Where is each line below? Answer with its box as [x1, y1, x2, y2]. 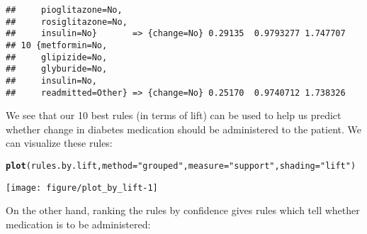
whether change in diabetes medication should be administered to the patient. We [6, 121, 361, 136]
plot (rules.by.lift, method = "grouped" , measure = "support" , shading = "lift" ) [6, 161, 356, 172]
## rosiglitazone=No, [6, 16, 128, 27]
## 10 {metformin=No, [6, 40, 108, 50]
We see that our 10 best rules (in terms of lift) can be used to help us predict [6, 108, 341, 123]
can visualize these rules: [6, 135, 113, 150]
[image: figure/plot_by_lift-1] [6, 182, 158, 193]
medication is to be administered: [6, 216, 151, 231]
